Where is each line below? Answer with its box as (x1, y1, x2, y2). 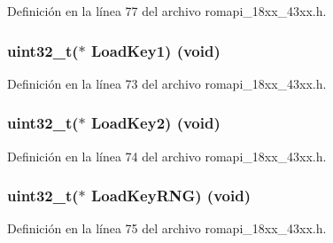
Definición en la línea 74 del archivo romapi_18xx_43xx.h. (7, 146, 327, 165)
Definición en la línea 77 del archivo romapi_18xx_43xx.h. (7, 2, 327, 20)
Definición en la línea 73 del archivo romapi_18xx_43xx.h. (7, 74, 327, 92)
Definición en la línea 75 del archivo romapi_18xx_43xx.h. (7, 219, 327, 238)
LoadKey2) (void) (91, 112, 221, 134)
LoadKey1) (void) (91, 39, 221, 61)
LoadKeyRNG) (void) (91, 184, 251, 207)
